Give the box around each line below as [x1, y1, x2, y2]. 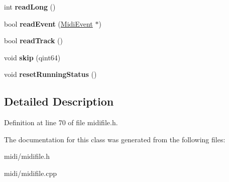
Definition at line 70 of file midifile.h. [4, 117, 118, 128]
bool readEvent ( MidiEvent [4, 18, 93, 29]
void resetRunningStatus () [4, 69, 97, 79]
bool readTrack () [4, 35, 63, 46]
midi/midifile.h [4, 151, 50, 161]
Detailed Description [4, 94, 114, 109]
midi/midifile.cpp [4, 167, 57, 178]
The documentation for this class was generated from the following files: [4, 134, 225, 144]
